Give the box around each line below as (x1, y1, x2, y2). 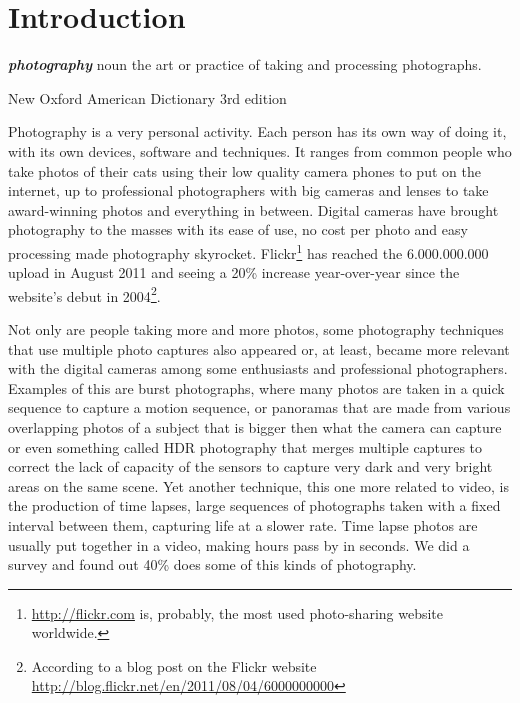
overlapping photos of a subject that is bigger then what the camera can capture (8, 416, 502, 437)
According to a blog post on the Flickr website (31, 655, 317, 676)
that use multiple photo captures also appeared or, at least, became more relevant (8, 338, 510, 359)
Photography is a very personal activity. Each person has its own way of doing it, (8, 121, 507, 142)
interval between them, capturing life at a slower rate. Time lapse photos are (8, 514, 478, 535)
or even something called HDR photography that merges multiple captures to (8, 436, 483, 457)
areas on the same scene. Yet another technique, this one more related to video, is (8, 475, 509, 496)
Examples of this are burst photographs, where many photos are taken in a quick (8, 377, 505, 398)
